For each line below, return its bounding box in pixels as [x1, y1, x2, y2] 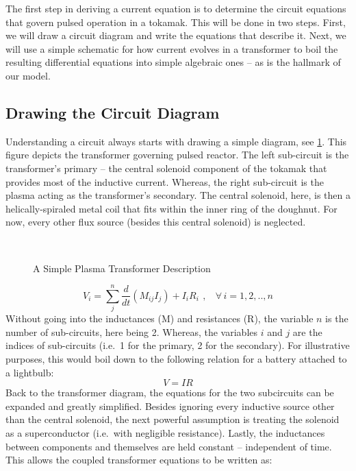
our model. [5, 68, 51, 82]
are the [292, 324, 322, 339]
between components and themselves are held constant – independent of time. [5, 439, 332, 453]
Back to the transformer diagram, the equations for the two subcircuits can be [5, 385, 334, 400]
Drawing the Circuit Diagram [5, 101, 220, 123]
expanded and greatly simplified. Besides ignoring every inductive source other [5, 398, 335, 413]
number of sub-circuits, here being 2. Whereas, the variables [5, 324, 258, 339]
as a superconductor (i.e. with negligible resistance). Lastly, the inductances [5, 425, 325, 439]
